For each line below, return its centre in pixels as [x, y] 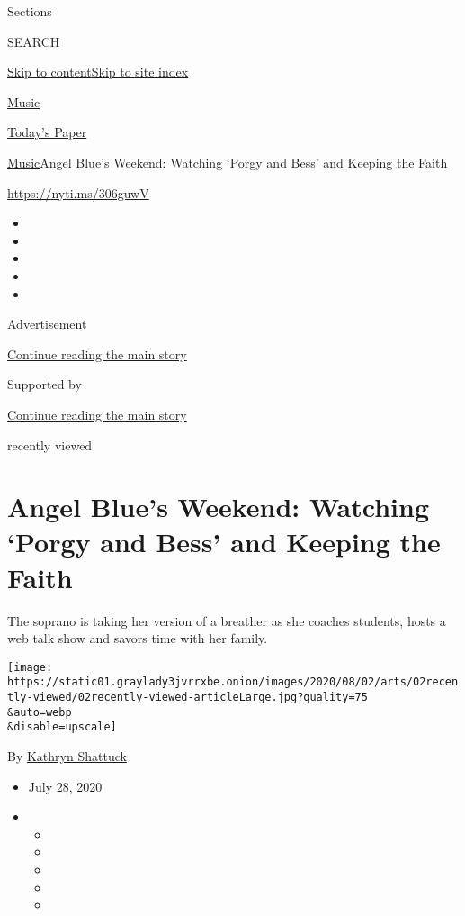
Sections [30, 11]
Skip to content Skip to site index [98, 72]
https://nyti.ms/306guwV [78, 192]
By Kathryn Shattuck [67, 756]
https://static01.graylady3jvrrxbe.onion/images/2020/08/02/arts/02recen [233, 682]
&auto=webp [40, 712]
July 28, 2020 [65, 786]
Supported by [45, 384]
